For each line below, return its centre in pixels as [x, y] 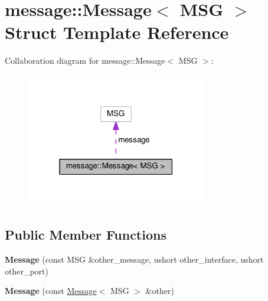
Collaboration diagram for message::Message [85, 60]
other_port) [27, 271]
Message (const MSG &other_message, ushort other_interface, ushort [134, 259]
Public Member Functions [86, 235]
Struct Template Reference [117, 32]
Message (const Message [51, 291]
